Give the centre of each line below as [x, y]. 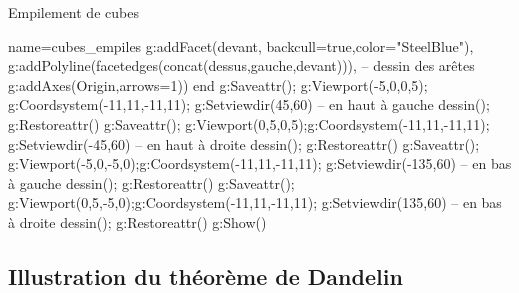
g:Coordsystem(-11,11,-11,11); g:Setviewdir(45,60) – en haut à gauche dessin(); [249, 104]
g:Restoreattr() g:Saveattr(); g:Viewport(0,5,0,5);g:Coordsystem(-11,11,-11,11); [249, 123]
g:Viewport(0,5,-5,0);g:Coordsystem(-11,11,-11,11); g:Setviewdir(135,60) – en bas [255, 202]
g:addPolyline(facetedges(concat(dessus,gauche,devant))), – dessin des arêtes [241, 65]
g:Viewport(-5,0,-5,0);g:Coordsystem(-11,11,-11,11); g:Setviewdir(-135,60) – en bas [260, 163]
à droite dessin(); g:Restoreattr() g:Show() [137, 221]
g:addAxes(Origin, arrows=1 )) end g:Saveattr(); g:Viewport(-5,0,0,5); [218, 84]
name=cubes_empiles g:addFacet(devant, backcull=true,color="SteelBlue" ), [241, 45]
